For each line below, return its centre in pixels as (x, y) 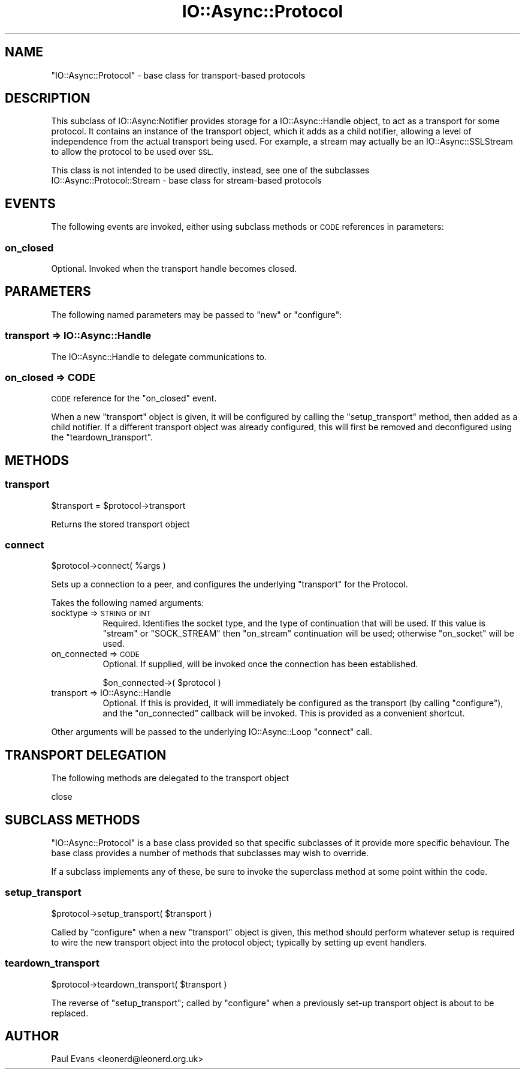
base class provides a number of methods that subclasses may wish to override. (210, 853)
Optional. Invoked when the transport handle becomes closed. (174, 269)
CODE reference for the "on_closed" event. (134, 398)
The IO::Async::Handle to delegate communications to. (159, 356)
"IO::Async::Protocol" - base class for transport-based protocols (178, 75)
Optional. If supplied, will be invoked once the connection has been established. (260, 664)
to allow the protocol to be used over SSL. (132, 152)
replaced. (70, 1013)
